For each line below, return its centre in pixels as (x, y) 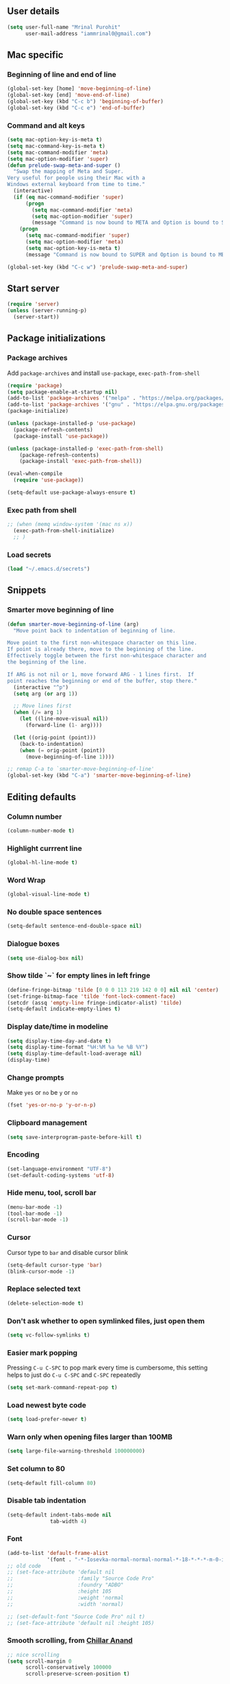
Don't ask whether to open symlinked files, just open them (106, 1321)
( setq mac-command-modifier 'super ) (77, 236)
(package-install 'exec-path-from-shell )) (81, 462)
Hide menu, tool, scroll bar (52, 1193)
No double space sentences (55, 912)
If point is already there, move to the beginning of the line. (101, 649)
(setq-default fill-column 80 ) (52, 1483)
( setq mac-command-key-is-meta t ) (56, 146)
